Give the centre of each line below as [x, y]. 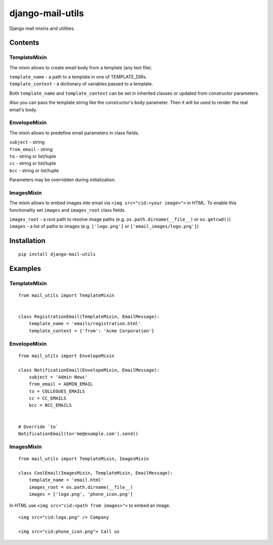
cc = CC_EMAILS [48, 398]
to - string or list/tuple [33, 156]
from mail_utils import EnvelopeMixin [66, 356]
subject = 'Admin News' [58, 377]
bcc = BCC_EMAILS [50, 405]
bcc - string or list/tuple [34, 170]
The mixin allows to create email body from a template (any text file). [81, 67]
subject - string [27, 142]
